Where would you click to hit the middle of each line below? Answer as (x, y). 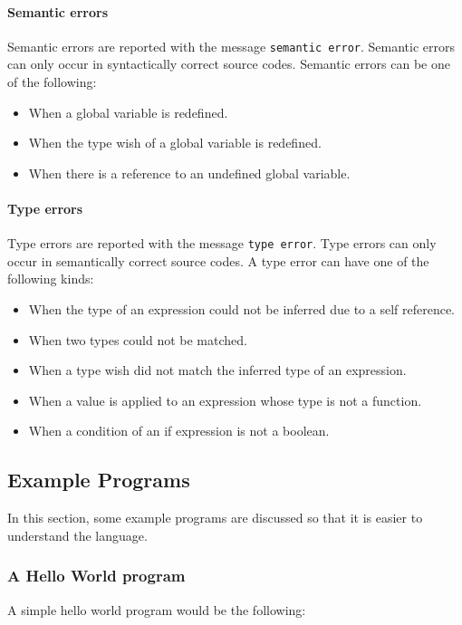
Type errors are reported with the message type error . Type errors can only (222, 243)
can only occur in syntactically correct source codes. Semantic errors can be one (229, 64)
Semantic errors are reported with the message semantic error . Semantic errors (231, 46)
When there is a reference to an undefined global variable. (189, 173)
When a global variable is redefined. (128, 112)
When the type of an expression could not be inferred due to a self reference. (241, 309)
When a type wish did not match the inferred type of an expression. (217, 370)
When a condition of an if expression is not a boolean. (179, 431)
